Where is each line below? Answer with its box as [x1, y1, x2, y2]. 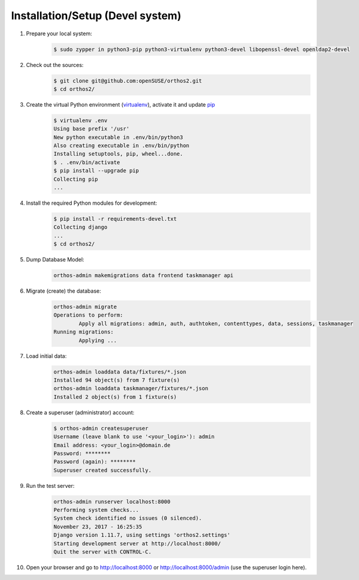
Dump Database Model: [26, 256, 84, 263]
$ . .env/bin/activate [53, 159, 120, 166]
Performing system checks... [53, 506, 139, 514]
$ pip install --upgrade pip [53, 168, 139, 174]
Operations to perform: [53, 312, 124, 318]
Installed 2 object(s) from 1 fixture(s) [53, 393, 177, 400]
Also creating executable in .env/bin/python [53, 142, 190, 149]
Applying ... [78, 337, 117, 344]
